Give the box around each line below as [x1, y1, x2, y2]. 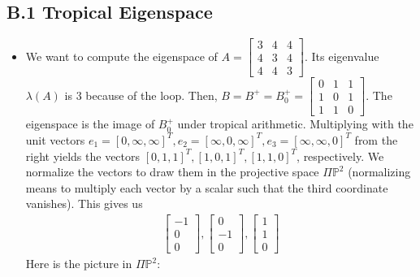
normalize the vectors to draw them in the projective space [25, 163, 319, 180]
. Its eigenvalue [304, 47, 379, 64]
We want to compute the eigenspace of [25, 47, 218, 64]
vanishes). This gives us [25, 195, 143, 212]
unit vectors [25, 131, 85, 148]
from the [354, 131, 398, 148]
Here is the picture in [25, 255, 132, 272]
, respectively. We [297, 147, 384, 164]
